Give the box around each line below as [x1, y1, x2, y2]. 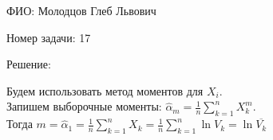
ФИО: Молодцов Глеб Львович [6, 2, 156, 18]
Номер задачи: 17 [6, 29, 91, 45]
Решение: [6, 56, 51, 72]
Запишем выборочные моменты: [6, 98, 162, 115]
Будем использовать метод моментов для [6, 82, 204, 99]
